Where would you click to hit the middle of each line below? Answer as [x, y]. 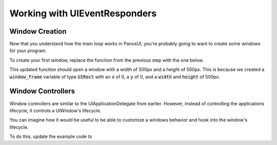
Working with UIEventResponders [83, 13]
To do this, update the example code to [51, 137]
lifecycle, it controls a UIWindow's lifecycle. [55, 110]
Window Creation [38, 31]
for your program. [28, 51]
